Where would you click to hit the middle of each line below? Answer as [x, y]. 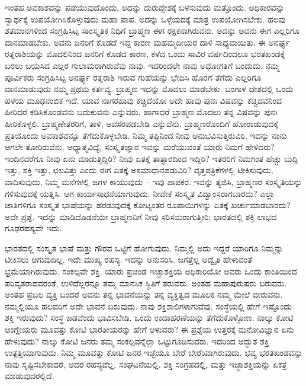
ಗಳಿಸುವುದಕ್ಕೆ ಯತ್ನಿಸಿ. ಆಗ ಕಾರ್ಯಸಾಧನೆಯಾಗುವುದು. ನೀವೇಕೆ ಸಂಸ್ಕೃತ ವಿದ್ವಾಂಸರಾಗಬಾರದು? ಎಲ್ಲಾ [140, 193]
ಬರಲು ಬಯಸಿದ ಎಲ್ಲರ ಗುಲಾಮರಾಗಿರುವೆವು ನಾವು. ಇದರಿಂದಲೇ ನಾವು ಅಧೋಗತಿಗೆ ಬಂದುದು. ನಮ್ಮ [142, 65]
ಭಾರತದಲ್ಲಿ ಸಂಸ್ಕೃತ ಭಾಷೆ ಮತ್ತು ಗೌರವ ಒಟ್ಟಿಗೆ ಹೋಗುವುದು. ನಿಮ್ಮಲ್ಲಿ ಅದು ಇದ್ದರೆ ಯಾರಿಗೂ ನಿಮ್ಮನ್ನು [144, 248]
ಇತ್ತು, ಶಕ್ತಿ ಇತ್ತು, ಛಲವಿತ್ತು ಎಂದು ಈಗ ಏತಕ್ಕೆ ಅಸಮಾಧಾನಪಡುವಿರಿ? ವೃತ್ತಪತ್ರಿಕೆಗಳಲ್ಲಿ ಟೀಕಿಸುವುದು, [139, 170]
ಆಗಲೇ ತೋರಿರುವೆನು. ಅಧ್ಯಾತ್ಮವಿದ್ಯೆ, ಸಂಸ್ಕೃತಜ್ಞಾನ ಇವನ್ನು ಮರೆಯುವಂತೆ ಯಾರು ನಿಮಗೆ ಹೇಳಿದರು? [140, 147]
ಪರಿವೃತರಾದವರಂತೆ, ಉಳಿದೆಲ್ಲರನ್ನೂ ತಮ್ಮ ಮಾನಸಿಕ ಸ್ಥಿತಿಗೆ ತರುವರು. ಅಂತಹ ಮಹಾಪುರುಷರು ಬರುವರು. [146, 283]
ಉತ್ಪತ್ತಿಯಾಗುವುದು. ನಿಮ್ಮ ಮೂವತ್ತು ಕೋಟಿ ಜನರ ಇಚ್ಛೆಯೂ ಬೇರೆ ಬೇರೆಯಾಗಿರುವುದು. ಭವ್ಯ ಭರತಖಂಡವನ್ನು [154, 352]
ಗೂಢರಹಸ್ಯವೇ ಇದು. [33, 228]
